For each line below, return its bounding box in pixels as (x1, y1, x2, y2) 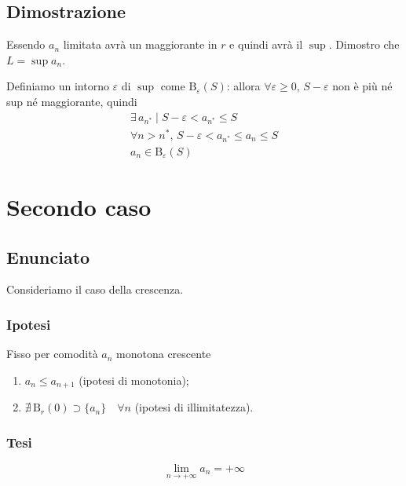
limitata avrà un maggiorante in (63, 36, 218, 53)
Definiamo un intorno (6, 78, 109, 94)
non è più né (332, 78, 393, 94)
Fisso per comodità (6, 345, 98, 362)
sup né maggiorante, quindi (6, 93, 137, 109)
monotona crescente (116, 345, 211, 362)
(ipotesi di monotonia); (79, 371, 189, 388)
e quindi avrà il (229, 36, 303, 53)
